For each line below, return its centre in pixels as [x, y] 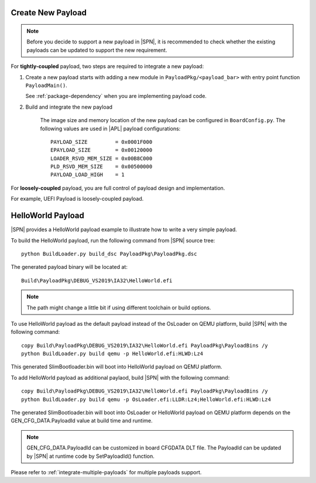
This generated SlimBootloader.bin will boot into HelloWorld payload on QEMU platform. [116, 367]
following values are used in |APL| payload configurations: [110, 129]
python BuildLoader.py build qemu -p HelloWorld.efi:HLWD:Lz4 [112, 354]
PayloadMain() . [46, 85]
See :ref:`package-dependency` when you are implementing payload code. [116, 96]
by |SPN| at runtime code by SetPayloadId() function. [91, 456]
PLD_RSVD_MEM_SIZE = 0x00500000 [102, 167]
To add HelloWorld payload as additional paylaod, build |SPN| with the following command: [120, 377]
